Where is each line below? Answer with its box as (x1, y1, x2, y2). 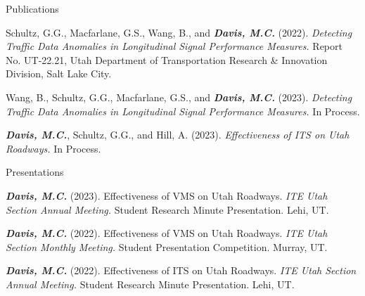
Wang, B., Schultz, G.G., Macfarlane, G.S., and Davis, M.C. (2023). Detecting (6, 89, 352, 104)
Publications (6, 1, 59, 15)
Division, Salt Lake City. (6, 66, 112, 81)
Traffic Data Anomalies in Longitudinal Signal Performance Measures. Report (6, 39, 342, 53)
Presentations (6, 165, 64, 179)
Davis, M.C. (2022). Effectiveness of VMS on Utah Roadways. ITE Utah (6, 226, 328, 240)
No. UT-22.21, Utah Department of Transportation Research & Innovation (6, 52, 328, 67)
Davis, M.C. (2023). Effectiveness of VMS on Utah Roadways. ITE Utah (6, 188, 328, 202)
